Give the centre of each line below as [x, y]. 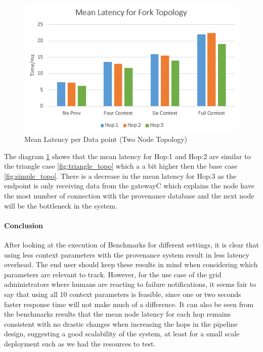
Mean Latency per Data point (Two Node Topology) [106, 139]
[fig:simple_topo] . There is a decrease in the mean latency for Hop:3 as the [120, 175]
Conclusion [24, 225]
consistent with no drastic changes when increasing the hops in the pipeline [121, 323]
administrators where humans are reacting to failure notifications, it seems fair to [130, 284]
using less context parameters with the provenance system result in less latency [127, 254]
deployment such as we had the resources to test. [80, 343]
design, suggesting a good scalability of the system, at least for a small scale [122, 334]
